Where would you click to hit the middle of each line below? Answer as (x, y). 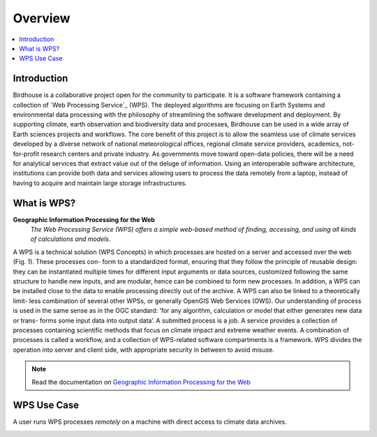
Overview (42, 18)
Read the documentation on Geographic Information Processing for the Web (141, 382)
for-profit (26, 154)
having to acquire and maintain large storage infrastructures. (100, 183)
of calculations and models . (71, 239)
